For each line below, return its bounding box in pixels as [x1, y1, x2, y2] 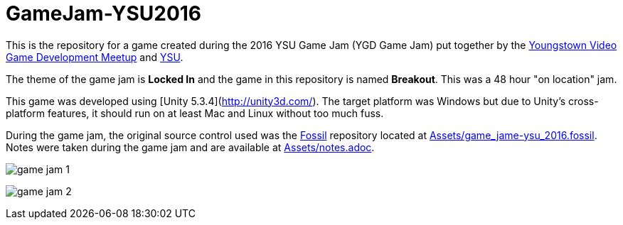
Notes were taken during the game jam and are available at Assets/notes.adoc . [6, 141, 375, 153]
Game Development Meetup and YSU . [6, 50, 183, 63]
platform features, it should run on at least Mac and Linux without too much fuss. [6, 106, 384, 119]
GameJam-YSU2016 [6, 1, 202, 26]
